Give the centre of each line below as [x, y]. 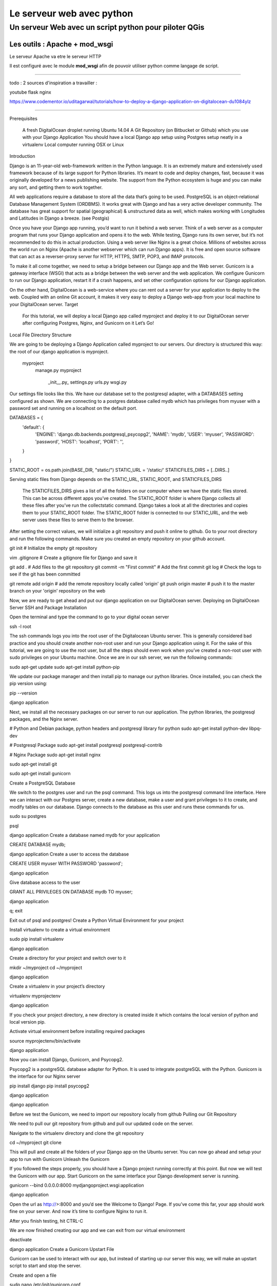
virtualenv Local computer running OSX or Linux [73, 145]
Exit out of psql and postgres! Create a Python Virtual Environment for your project [97, 920]
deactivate [21, 1240]
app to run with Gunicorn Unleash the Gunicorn [60, 1159]
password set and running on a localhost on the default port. [74, 408]
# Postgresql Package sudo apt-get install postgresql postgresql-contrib [86, 745]
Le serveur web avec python [71, 13]
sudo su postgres [28, 816]
